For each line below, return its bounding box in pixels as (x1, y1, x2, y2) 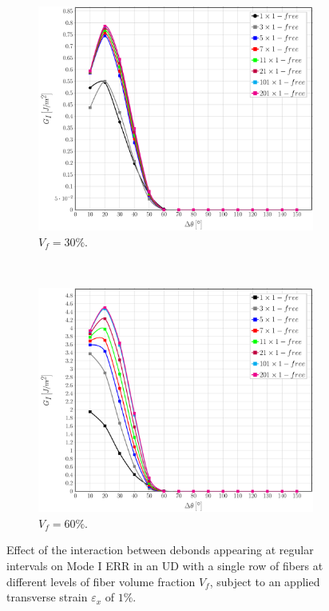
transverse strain (6, 589, 88, 605)
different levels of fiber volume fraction (6, 573, 196, 589)
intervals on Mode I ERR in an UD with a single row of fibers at (6, 557, 323, 573)
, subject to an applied (209, 573, 320, 589)
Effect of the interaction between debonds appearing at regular (6, 541, 314, 558)
